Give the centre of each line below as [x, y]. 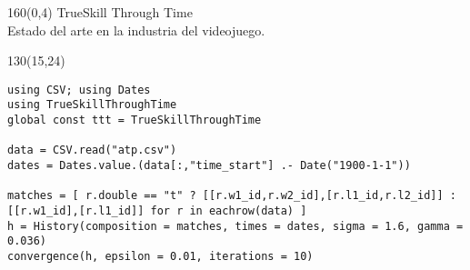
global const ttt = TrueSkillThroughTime [135, 120]
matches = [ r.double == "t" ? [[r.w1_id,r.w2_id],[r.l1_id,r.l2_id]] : [232, 196]
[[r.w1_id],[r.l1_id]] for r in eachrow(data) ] [157, 211]
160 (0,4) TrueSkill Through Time [100, 12]
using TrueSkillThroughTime [92, 105]
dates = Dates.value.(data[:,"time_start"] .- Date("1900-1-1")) [209, 166]
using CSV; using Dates [79, 90]
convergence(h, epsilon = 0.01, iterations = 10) [160, 256]
